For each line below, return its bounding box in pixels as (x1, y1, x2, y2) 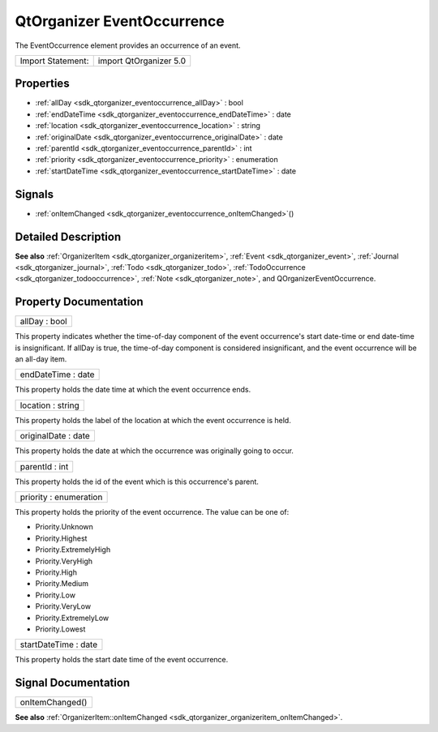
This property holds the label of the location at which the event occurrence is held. (15, 415, 291, 425)
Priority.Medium (35, 579, 89, 589)
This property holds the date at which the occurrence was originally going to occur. (15, 446, 294, 456)
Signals (15, 187, 54, 201)
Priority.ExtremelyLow (35, 613, 109, 623)
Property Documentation (15, 295, 144, 309)
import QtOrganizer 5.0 (97, 55, 187, 66)
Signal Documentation (15, 676, 131, 690)
